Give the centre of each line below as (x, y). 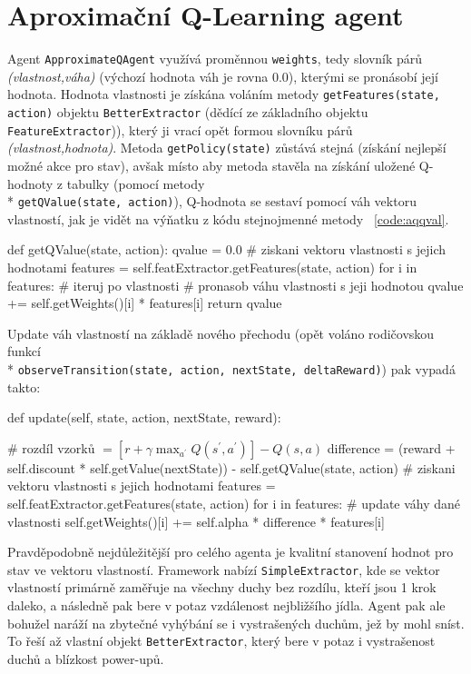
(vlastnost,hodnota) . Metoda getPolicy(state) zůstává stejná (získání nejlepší (227, 148)
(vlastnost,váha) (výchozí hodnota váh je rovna (138, 76)
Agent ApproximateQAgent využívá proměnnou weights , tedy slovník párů (215, 59)
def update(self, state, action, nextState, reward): (144, 417)
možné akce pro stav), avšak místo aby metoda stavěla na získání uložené (211, 165)
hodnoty (30, 183)
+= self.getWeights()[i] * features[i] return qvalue (145, 303)
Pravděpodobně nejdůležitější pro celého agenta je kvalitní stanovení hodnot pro (231, 552)
